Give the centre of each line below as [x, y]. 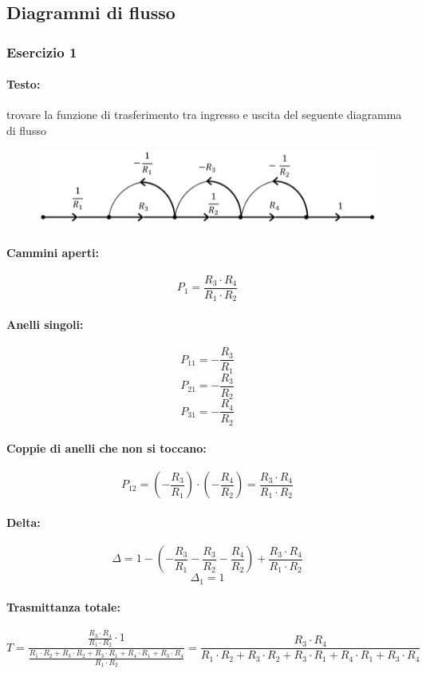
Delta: [24, 523]
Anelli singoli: [45, 324]
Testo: [24, 84]
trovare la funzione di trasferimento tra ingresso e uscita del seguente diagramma [204, 115]
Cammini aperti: [53, 252]
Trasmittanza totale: [63, 607]
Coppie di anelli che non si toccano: [106, 448]
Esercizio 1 [42, 51]
